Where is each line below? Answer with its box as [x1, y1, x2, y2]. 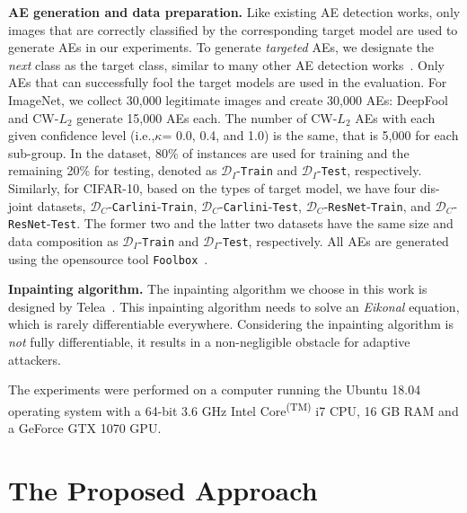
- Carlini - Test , [218, 196, 302, 215]
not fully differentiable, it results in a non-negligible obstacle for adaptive [8, 332, 410, 350]
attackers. [8, 349, 61, 368]
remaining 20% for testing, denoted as [8, 161, 217, 180]
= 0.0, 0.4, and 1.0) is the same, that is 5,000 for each [162, 126, 459, 145]
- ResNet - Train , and [323, 196, 431, 215]
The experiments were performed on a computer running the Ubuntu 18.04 [8, 380, 421, 399]
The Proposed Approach [8, 471, 318, 508]
